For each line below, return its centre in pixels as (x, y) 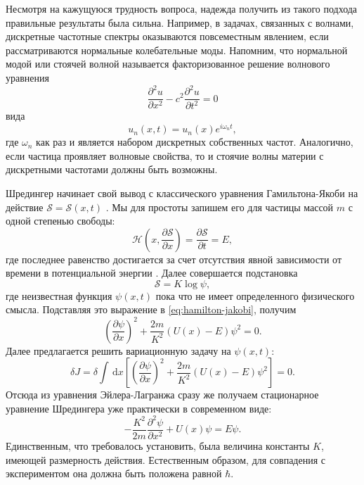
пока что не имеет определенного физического (255, 295)
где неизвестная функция (59, 295)
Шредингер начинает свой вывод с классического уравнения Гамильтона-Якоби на (182, 193)
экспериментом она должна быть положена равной (114, 473)
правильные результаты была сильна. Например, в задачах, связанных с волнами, (180, 22)
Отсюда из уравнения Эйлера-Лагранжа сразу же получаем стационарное (162, 395)
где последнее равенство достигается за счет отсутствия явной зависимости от (174, 259)
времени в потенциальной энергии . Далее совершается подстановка (152, 273)
